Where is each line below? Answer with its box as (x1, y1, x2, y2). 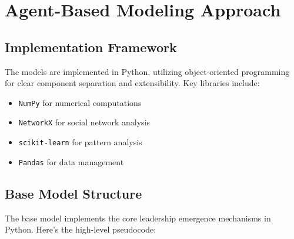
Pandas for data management (18, 155, 124, 168)
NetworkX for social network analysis (18, 116, 151, 128)
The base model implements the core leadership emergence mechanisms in (5, 211, 271, 224)
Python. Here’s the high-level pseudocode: (5, 223, 156, 235)
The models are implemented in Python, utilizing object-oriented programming (5, 65, 290, 77)
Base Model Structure (5, 184, 142, 202)
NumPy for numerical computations (18, 96, 142, 108)
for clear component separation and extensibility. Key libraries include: (5, 77, 260, 89)
